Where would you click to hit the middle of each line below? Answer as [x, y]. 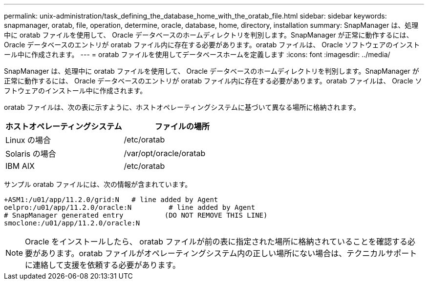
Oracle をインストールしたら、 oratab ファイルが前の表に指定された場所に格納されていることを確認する [216, 242]
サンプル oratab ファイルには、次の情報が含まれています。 [98, 184]
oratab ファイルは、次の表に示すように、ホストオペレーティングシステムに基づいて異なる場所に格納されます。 [182, 107]
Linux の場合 [28, 140]
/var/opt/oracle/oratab [165, 153]
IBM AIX [20, 166]
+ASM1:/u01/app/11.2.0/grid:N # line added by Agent [111, 200]
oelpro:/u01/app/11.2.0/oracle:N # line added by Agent [130, 207]
